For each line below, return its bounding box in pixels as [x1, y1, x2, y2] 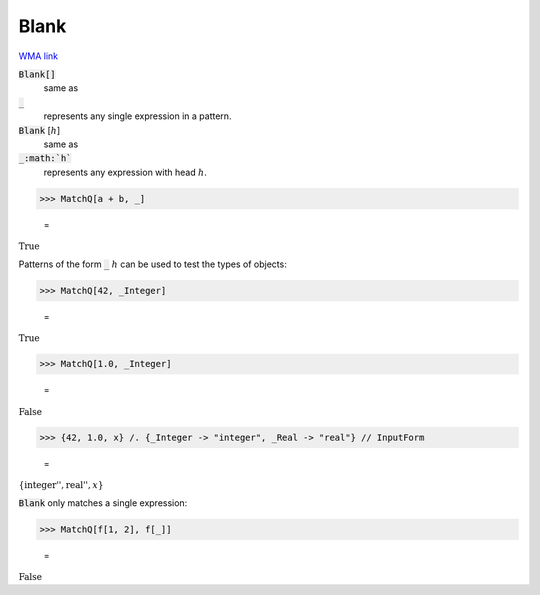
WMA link [18, 50, 59, 62]
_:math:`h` [18, 153, 72, 164]
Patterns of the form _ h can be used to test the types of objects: [18, 258, 287, 270]
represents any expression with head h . [43, 166, 207, 178]
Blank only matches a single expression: [18, 496, 188, 509]
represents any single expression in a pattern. [43, 110, 232, 122]
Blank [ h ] [18, 124, 61, 136]
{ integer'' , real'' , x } [18, 480, 104, 491]
